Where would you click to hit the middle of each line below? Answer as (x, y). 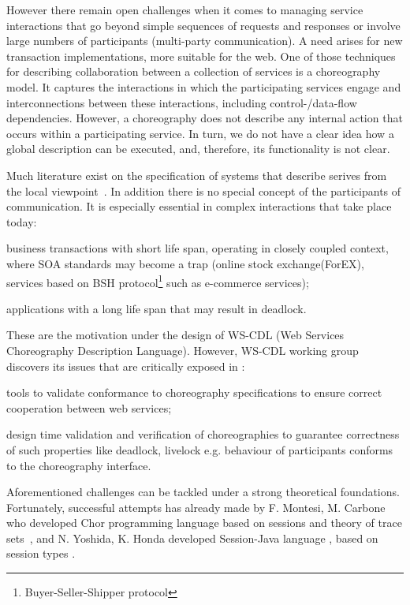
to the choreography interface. (79, 465)
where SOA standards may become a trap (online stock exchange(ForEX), (185, 263)
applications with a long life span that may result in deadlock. (157, 308)
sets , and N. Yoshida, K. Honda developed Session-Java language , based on (192, 538)
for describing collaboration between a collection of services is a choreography (194, 71)
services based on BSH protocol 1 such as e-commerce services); (158, 281)
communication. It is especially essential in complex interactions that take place (199, 206)
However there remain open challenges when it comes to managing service (185, 9)
